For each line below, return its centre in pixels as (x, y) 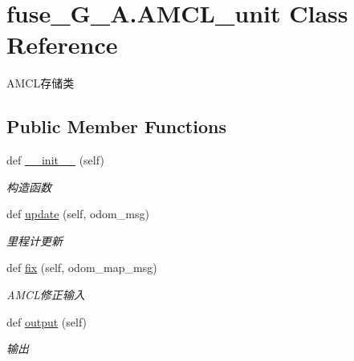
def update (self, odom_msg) (78, 214)
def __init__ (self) (55, 160)
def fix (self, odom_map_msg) (82, 268)
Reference (62, 45)
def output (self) (47, 321)
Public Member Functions (116, 126)
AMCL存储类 (41, 83)
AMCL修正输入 (46, 295)
